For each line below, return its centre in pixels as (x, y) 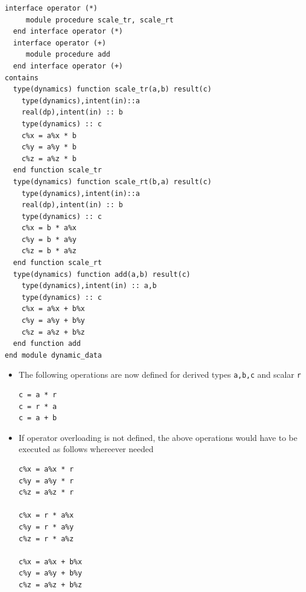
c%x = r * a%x (46, 516)
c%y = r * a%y (46, 527)
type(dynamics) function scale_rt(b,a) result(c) (112, 181)
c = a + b (38, 418)
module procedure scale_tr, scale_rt (100, 20)
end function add (47, 344)
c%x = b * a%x (49, 228)
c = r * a (38, 406)
